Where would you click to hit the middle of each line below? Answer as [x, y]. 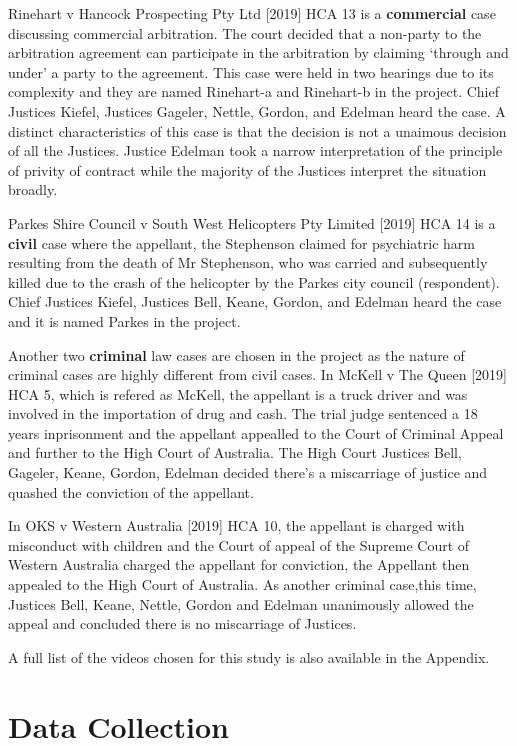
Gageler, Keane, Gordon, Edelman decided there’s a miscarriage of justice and [248, 472]
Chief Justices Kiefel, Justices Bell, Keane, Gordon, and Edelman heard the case [255, 301]
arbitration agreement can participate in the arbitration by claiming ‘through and [258, 52]
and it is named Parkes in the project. [124, 320]
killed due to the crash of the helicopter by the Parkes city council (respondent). [254, 281]
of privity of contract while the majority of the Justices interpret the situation [247, 169]
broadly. [33, 189]
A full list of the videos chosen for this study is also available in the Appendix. [249, 656]
